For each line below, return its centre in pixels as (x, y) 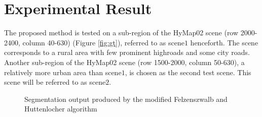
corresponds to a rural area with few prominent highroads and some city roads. (127, 52)
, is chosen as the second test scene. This (188, 72)
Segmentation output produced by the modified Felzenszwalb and (126, 99)
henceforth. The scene (224, 42)
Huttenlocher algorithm (61, 109)
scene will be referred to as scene (55, 82)
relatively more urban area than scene (63, 72)
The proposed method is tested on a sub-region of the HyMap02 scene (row (121, 33)
